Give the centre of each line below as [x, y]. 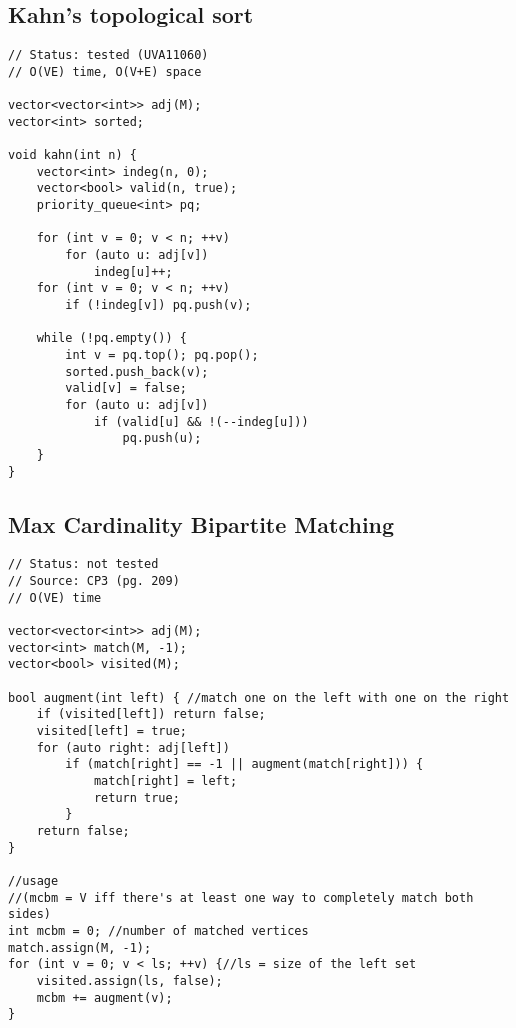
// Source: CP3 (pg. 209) [94, 581]
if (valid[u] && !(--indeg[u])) [201, 421]
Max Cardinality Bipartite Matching [201, 523]
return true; [136, 797]
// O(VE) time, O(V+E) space [105, 71]
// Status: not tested [83, 564]
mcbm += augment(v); [104, 997]
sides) [29, 914]
